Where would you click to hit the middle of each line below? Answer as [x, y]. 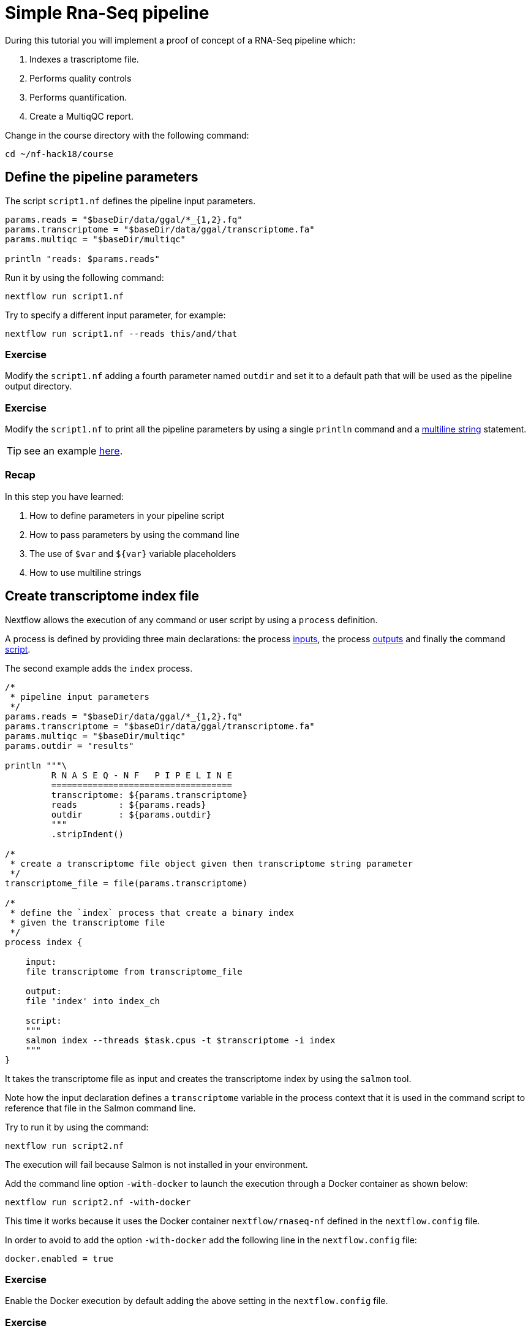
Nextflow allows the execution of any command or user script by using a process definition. [191, 619]
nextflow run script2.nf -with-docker [98, 1202]
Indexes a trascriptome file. [84, 59]
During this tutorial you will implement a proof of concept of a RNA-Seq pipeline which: [180, 40]
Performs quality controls [81, 78]
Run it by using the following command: [85, 277]
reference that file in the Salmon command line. [100, 1108]
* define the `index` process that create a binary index [152, 912]
